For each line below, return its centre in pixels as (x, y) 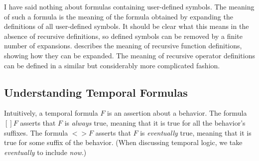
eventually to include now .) (45, 152)
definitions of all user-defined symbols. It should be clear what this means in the (127, 26)
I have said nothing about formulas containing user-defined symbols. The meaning (129, 6)
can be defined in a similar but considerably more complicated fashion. (112, 65)
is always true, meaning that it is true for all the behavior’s (155, 122)
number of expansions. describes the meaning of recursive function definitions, (123, 46)
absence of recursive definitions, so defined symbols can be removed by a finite (123, 36)
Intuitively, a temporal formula (51, 113)
